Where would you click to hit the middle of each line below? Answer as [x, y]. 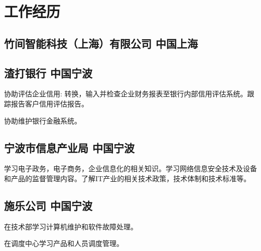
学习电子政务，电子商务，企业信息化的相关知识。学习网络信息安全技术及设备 [130, 168]
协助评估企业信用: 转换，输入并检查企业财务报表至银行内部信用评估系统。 [126, 94]
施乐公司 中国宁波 [48, 205]
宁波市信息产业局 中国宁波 [70, 147]
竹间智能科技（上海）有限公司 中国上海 [101, 43]
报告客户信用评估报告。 [49, 103]
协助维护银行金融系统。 [43, 120]
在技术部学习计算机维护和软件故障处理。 [71, 226]
